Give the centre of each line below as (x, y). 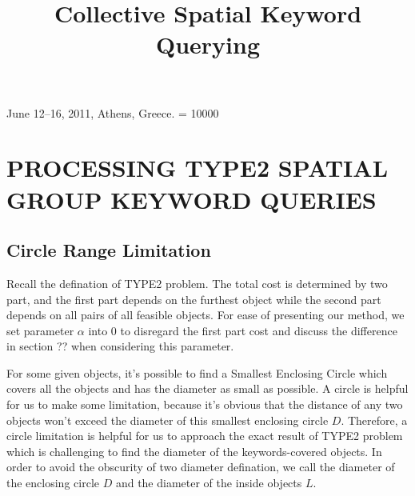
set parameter (40, 330)
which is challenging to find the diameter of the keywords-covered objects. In (194, 451)
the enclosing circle (53, 483)
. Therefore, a (374, 420)
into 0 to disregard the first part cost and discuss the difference (243, 330)
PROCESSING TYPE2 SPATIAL (198, 168)
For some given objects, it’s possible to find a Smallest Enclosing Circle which (197, 372)
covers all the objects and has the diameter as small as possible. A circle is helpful (207, 388)
